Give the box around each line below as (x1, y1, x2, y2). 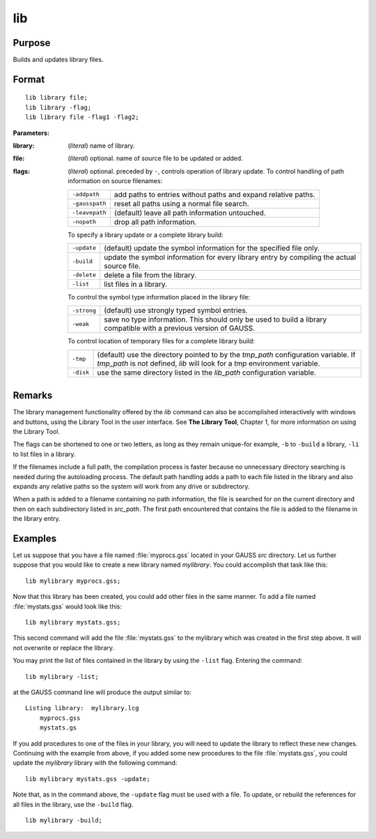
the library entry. (13, 515, 61, 523)
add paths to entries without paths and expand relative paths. (113, 189, 316, 199)
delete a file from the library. (104, 270, 197, 280)
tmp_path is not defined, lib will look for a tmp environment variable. (97, 359, 320, 368)
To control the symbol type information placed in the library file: (68, 292, 251, 301)
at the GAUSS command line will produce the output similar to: (13, 688, 191, 696)
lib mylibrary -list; (25, 673, 99, 680)
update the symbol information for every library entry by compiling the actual (104, 252, 357, 262)
